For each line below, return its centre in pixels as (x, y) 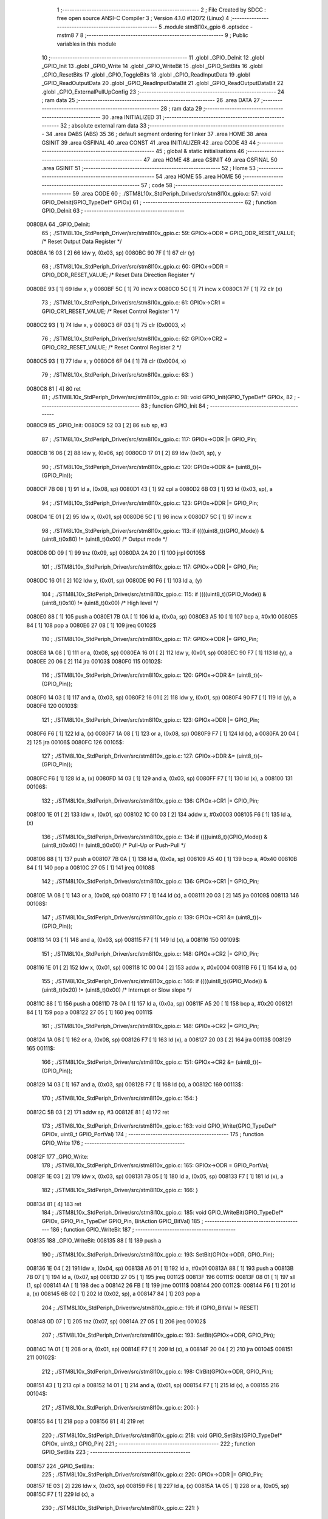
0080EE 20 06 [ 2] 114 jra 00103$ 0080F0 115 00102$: (94, 661)
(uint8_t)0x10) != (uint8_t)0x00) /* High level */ (100, 603)
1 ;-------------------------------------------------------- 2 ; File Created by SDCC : (162, 10)
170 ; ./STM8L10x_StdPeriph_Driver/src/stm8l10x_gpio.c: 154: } (120, 1098)
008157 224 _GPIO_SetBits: (60, 1466)
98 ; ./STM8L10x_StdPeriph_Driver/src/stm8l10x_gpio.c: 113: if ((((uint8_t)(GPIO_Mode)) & (153, 530)
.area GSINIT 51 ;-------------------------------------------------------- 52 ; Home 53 (149, 168)
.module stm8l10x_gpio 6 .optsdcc (206, 27)
